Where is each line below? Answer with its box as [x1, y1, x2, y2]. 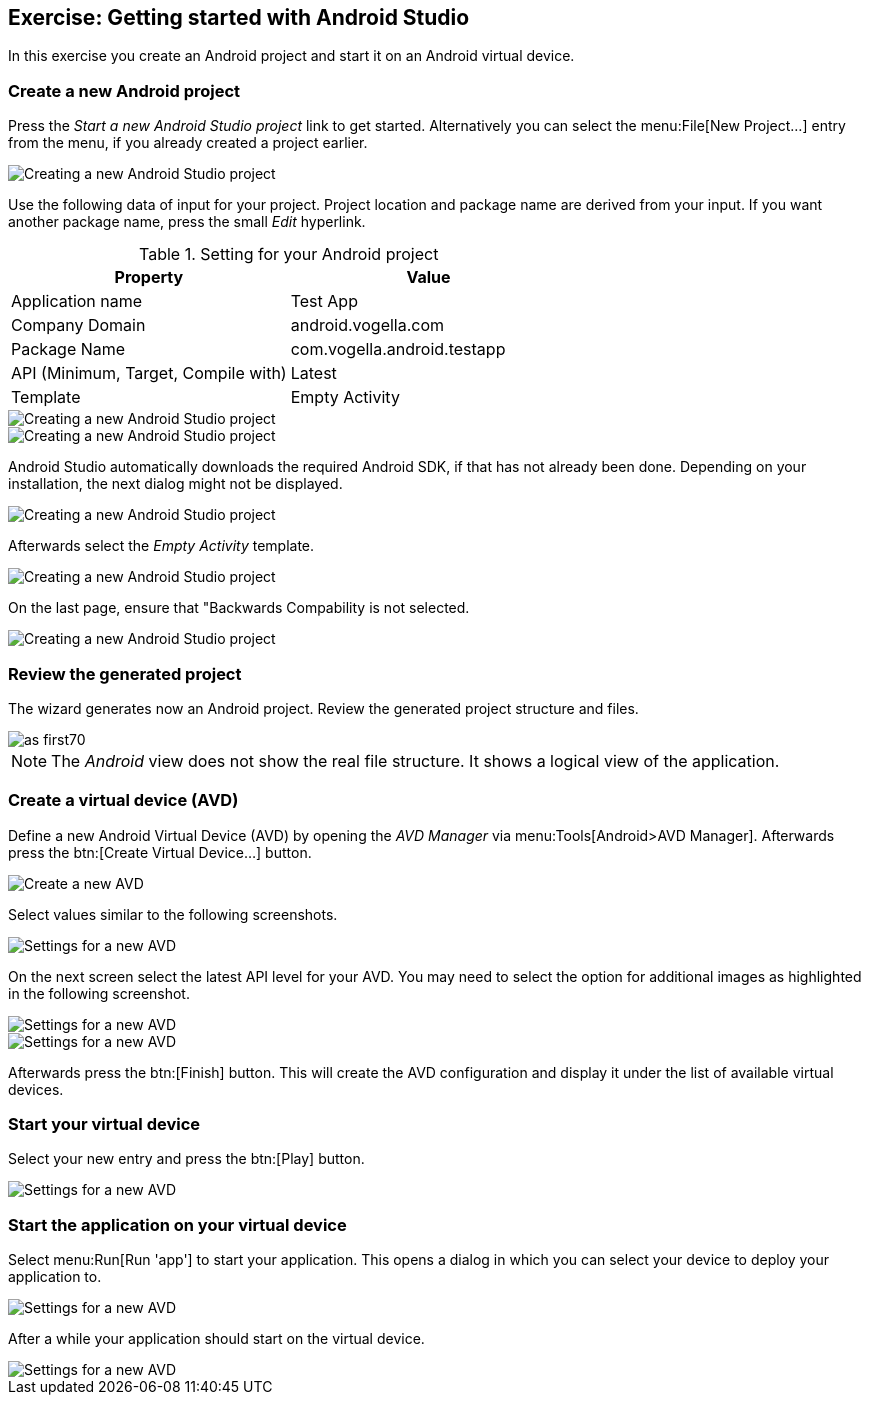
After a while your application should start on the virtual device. [8, 1330, 425, 1348]
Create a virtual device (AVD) [8, 790, 239, 811]
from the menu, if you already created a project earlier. [8, 134, 368, 152]
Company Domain [11, 315, 146, 336]
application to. [8, 1268, 102, 1286]
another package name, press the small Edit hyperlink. [8, 213, 366, 231]
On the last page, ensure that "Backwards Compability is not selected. [8, 599, 470, 617]
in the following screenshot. [8, 984, 190, 1002]
